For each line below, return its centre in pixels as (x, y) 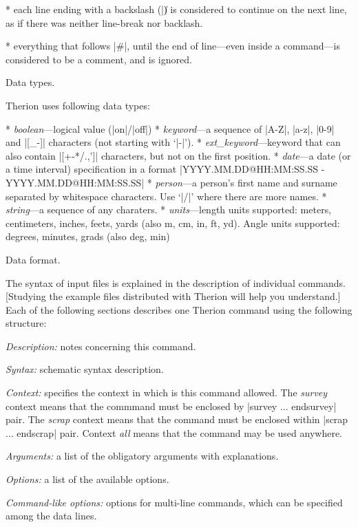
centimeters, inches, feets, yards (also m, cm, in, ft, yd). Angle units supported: (173, 223)
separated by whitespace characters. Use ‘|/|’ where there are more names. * (166, 196)
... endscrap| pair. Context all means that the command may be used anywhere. (174, 432)
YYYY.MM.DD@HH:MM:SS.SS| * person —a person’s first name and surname (171, 182)
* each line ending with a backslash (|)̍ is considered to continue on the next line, (176, 9)
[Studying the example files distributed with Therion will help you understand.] (173, 296)
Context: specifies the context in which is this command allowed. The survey (167, 392)
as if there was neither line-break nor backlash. (104, 22)
